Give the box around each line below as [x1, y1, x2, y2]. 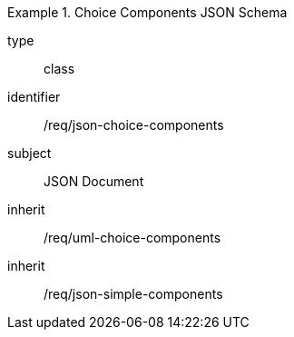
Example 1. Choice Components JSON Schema [7, 5, 288, 20]
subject [7, 145, 52, 161]
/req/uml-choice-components [44, 230, 221, 245]
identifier [7, 89, 61, 104]
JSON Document [44, 173, 144, 189]
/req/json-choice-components [44, 117, 224, 133]
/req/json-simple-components [44, 286, 223, 302]
